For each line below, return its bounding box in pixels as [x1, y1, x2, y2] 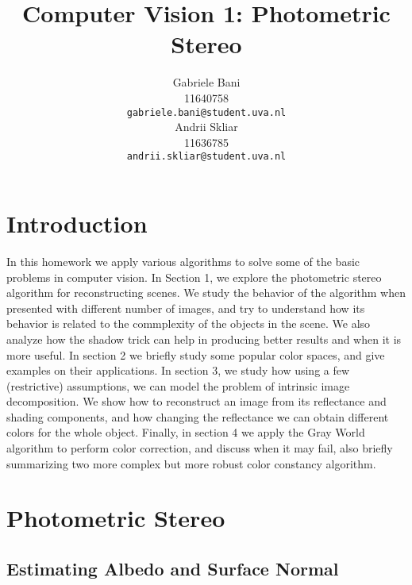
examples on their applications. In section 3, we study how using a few [6, 362, 350, 379]
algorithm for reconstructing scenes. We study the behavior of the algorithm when [6, 284, 406, 301]
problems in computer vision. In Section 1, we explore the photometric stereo [6, 268, 382, 285]
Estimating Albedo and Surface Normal [6, 556, 339, 581]
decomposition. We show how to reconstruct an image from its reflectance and [6, 393, 387, 410]
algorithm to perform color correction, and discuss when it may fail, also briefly [6, 440, 393, 456]
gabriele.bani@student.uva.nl [126, 106, 287, 118]
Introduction [6, 207, 148, 239]
